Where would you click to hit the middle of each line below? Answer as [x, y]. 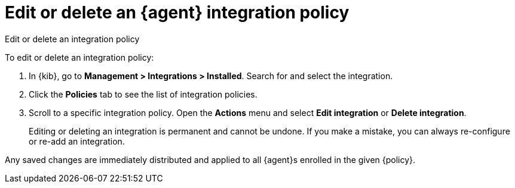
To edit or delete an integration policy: [79, 57]
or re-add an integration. [77, 141]
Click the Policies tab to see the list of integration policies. [143, 94]
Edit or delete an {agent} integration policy [177, 12]
